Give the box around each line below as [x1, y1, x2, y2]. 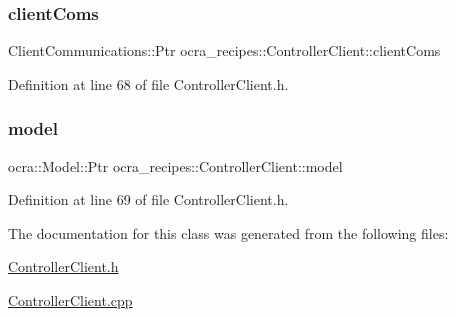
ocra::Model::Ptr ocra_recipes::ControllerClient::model [8, 155, 343, 176]
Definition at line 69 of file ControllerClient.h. [8, 189, 289, 210]
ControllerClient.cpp [8, 290, 133, 310]
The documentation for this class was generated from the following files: [8, 222, 449, 243]
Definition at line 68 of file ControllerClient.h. [8, 73, 289, 94]
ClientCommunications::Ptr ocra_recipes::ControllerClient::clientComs [8, 40, 441, 61]
